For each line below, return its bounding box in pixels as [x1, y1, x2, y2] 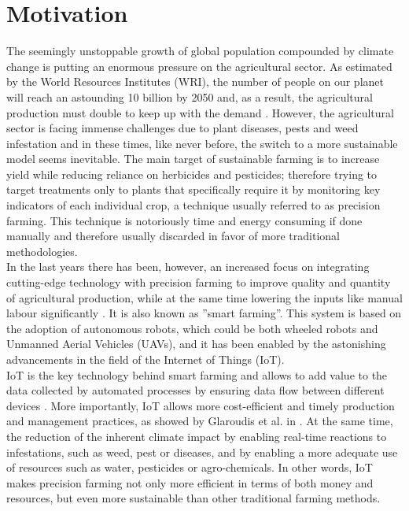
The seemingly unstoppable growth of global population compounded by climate [6, 43, 394, 59]
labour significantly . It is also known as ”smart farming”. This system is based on [6, 305, 402, 321]
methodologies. [6, 243, 78, 259]
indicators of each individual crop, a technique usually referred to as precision [6, 197, 381, 213]
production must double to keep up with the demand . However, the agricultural [6, 104, 394, 120]
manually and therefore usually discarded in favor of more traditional [6, 228, 340, 244]
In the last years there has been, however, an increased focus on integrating [6, 258, 370, 275]
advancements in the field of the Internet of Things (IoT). [6, 351, 285, 367]
